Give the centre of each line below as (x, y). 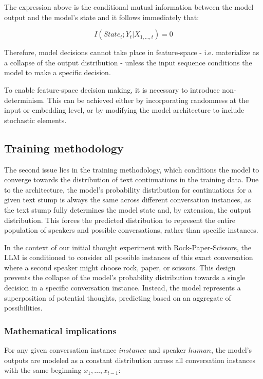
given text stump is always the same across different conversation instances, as (128, 200)
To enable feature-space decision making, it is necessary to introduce (112, 89)
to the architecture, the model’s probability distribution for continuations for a (128, 189)
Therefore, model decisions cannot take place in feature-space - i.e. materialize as (132, 52)
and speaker (167, 350)
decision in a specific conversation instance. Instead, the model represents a (123, 288)
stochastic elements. (35, 120)
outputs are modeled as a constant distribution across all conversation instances (130, 360)
